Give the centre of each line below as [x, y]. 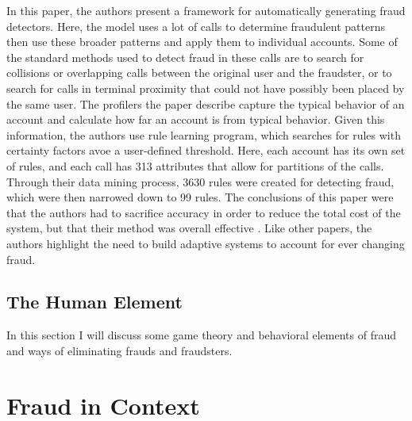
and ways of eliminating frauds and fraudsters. [119, 350]
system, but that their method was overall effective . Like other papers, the [189, 228]
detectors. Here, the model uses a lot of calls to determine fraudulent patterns [196, 26]
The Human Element [94, 302]
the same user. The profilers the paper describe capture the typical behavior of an [206, 103]
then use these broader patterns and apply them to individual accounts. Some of [202, 42]
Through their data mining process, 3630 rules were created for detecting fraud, [200, 181]
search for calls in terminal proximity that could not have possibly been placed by [206, 88]
